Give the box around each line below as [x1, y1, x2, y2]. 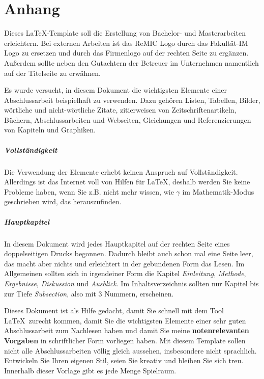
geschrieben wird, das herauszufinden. [4, 196, 122, 207]
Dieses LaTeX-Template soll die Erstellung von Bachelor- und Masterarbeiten [4, 28, 246, 38]
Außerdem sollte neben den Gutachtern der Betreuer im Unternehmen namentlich [4, 57, 259, 68]
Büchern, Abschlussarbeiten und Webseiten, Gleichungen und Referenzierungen [4, 114, 251, 125]
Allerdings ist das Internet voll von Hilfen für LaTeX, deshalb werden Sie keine [4, 176, 250, 187]
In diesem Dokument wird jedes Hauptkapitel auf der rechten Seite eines [4, 238, 230, 249]
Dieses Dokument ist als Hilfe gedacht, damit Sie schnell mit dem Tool [4, 305, 224, 316]
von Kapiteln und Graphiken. [4, 124, 96, 135]
